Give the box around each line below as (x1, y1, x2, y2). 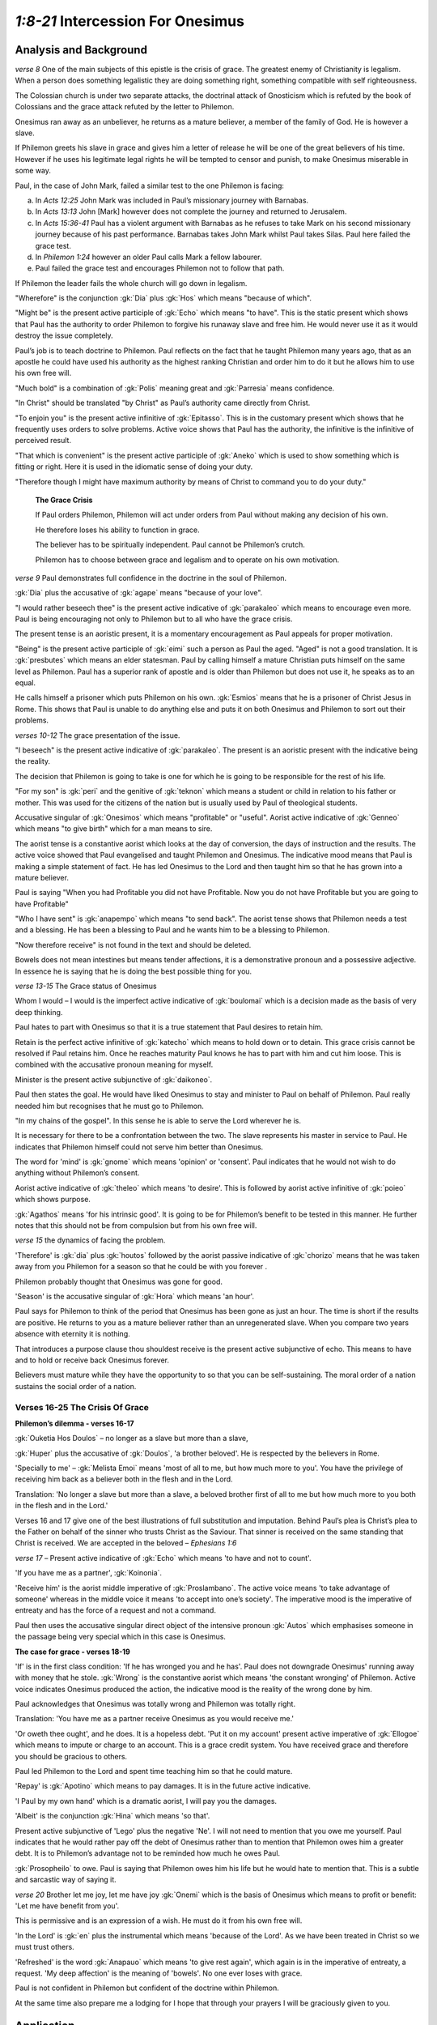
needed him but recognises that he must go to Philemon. (15, 1101, 204, 1111)
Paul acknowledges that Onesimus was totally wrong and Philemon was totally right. (15, 1699, 295, 1709)
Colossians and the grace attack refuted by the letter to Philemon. (15, 102, 235, 112)
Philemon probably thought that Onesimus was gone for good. (15, 1277, 223, 1286)
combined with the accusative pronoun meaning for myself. (15, 1059, 214, 1069)
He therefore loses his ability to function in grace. (35, 525, 200, 535)
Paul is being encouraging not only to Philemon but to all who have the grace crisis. (15, 614, 293, 624)
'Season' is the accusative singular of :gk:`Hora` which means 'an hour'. (15, 1292, 255, 1301)
